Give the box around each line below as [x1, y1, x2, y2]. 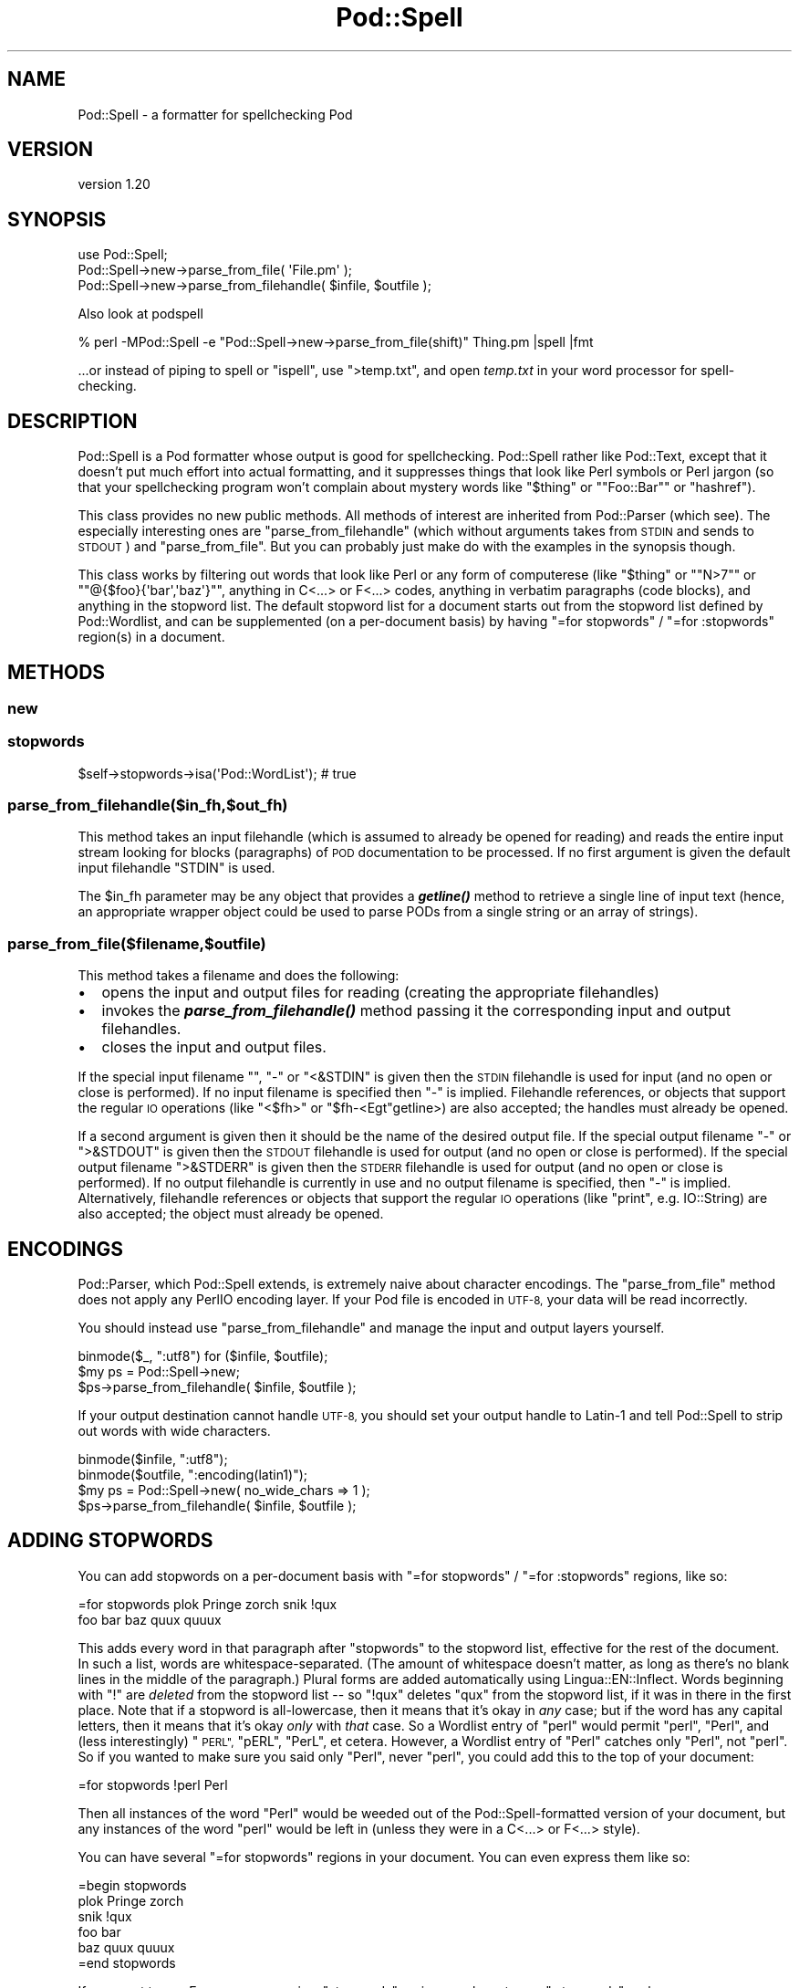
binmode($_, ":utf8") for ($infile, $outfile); [78, 1348, 328, 1365]
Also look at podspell [78, 306, 203, 322]
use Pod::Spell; [78, 246, 168, 263]
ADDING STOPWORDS [7, 1529, 213, 1553]
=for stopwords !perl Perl [78, 1776, 228, 1793]
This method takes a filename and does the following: [78, 968, 399, 984]
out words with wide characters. [78, 1423, 271, 1439]
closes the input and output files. [101, 1038, 327, 1057]
